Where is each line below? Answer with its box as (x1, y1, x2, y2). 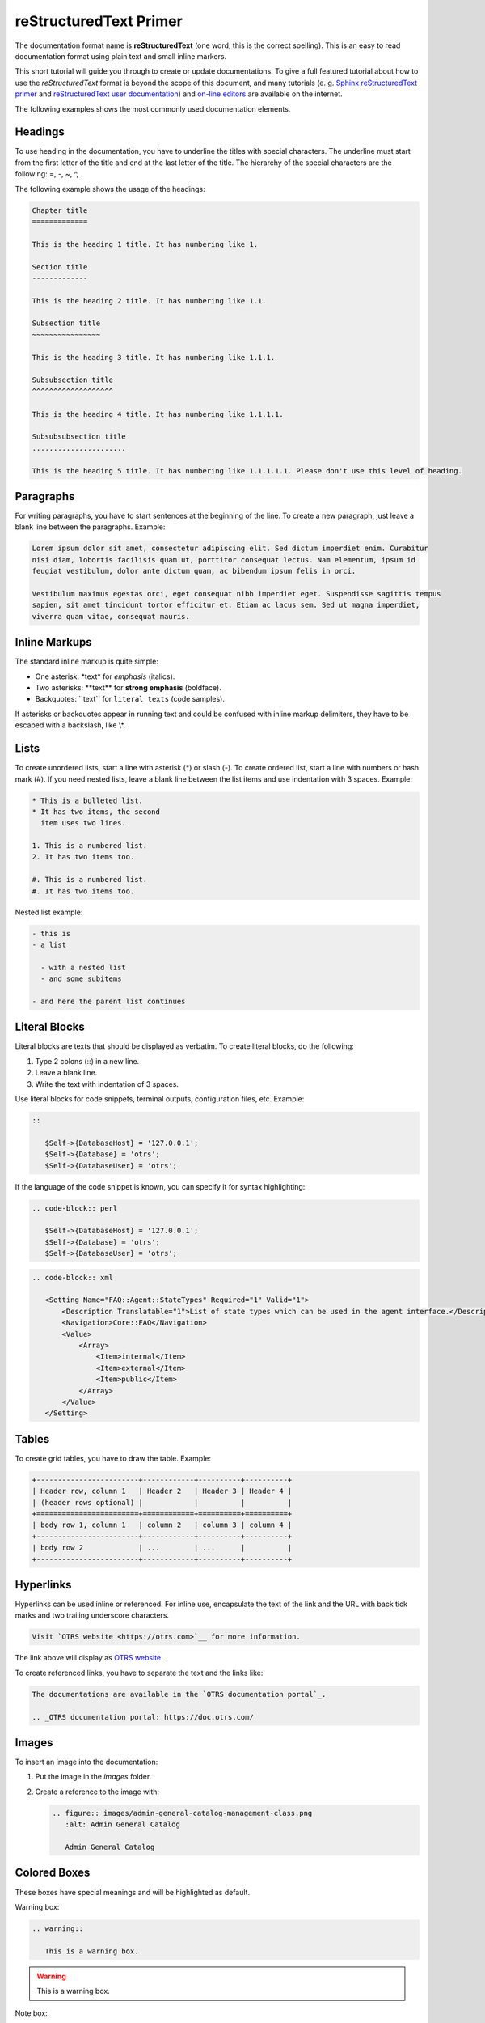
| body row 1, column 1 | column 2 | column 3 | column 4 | (32, 1520, 293, 1529)
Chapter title (32, 206, 88, 214)
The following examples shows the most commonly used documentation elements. (15, 104, 291, 113)
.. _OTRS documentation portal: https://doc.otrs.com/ (32, 1712, 254, 1721)
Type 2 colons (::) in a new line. (35, 1056, 140, 1066)
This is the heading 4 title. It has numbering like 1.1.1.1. (32, 409, 284, 418)
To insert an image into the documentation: (15, 1757, 158, 1767)
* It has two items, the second (32, 807, 161, 816)
